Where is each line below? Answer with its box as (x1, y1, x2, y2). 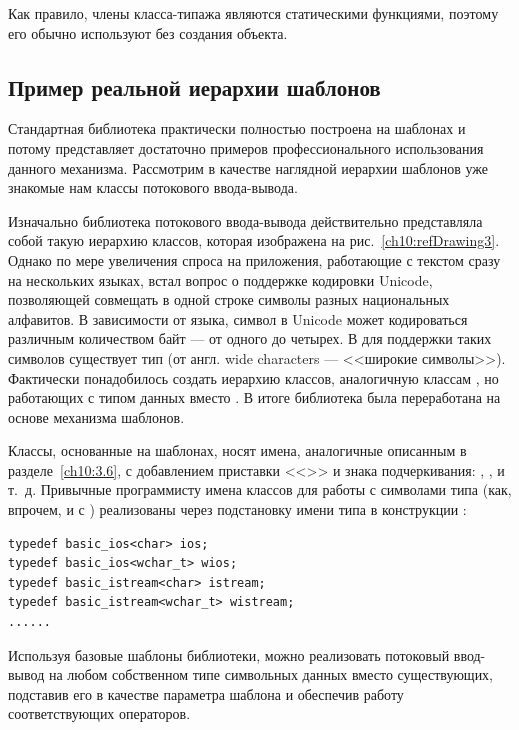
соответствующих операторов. (8, 703, 191, 724)
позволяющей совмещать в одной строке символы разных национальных (8, 289, 450, 310)
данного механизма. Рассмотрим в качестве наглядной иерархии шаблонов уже (8, 157, 488, 178)
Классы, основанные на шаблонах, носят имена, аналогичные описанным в (8, 440, 467, 461)
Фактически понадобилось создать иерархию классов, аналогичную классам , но (8, 367, 499, 388)
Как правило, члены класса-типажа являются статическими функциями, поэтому (8, 3, 499, 23)
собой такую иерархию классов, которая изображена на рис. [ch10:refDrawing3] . (8, 230, 500, 251)
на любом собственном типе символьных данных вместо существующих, (48, 664, 494, 685)
